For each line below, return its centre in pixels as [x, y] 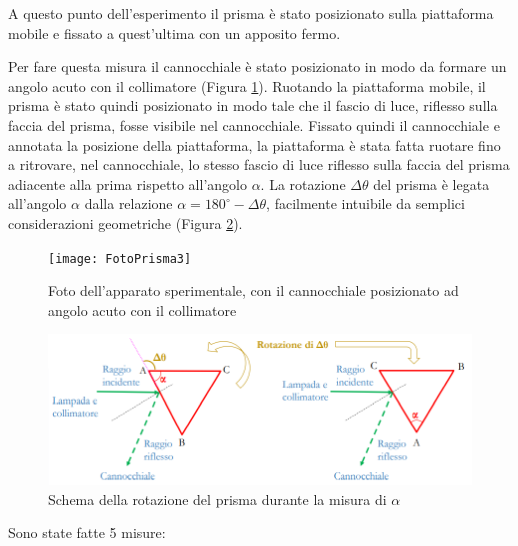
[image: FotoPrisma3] [120, 258]
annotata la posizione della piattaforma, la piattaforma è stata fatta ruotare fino [254, 144]
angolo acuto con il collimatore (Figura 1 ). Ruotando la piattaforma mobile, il [247, 85]
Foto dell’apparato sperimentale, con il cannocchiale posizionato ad [253, 290]
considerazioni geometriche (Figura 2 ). [125, 222]
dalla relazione [128, 203]
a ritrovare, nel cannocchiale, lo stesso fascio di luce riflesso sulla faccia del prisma [259, 164]
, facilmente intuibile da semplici [365, 203]
